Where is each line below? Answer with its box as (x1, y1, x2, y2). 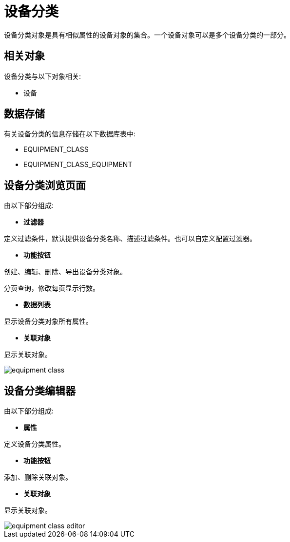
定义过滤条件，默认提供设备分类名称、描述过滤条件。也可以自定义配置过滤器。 (4, 234, 256, 243)
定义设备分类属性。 (4, 440, 65, 449)
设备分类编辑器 (4, 384, 76, 397)
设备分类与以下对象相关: (4, 72, 81, 80)
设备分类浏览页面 (4, 179, 86, 191)
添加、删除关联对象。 (4, 473, 72, 482)
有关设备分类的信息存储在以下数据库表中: (4, 130, 136, 138)
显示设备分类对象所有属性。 (4, 317, 93, 326)
